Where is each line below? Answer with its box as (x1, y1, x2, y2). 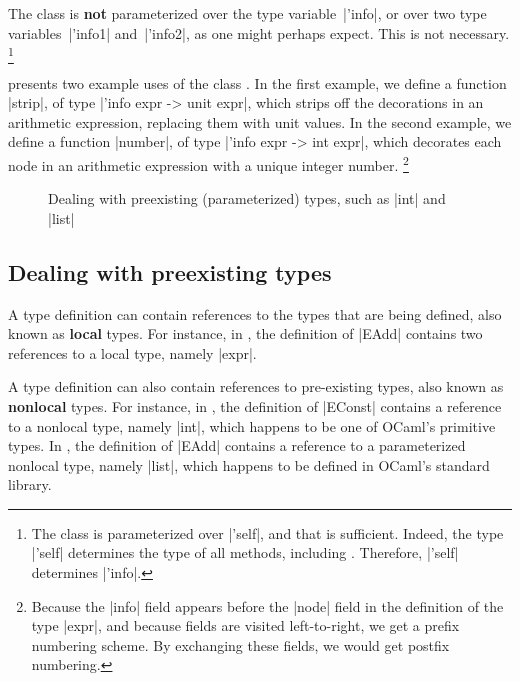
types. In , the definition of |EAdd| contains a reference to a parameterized (8, 435, 466, 456)
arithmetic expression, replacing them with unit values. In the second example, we (8, 111, 512, 132)
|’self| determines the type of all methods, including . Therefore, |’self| (31, 542, 459, 563)
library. (8, 474, 52, 495)
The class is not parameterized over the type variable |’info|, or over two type (8, 3, 487, 23)
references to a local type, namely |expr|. (8, 342, 257, 363)
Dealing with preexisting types (8, 256, 332, 287)
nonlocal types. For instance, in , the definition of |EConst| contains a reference (8, 395, 502, 416)
